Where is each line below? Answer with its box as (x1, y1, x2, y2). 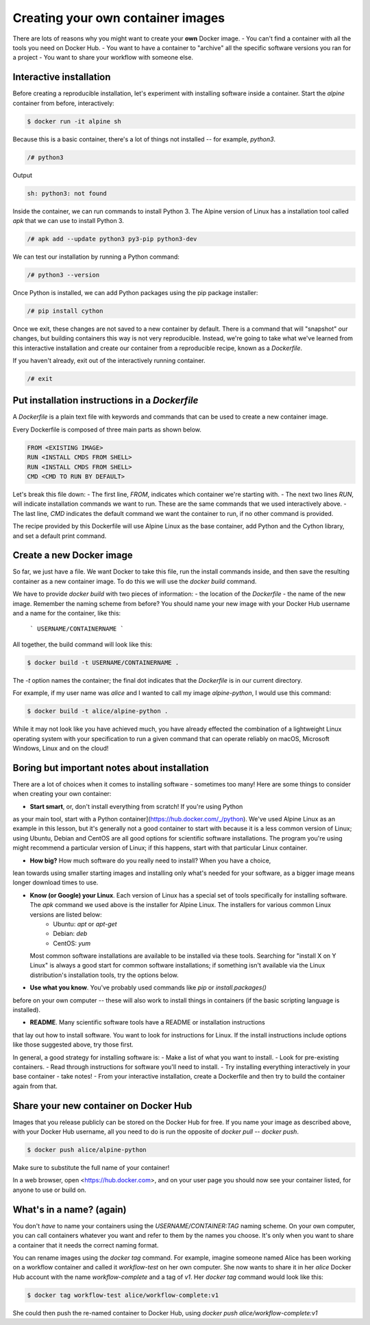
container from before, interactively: (12, 99, 114, 107)
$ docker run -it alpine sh (27, 117, 121, 125)
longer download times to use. (12, 878, 99, 887)
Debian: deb (53, 930, 88, 938)
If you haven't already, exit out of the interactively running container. (12, 357, 206, 364)
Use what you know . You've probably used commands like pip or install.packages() (29, 983, 267, 992)
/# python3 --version (27, 271, 100, 279)
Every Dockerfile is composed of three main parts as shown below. (12, 425, 202, 434)
